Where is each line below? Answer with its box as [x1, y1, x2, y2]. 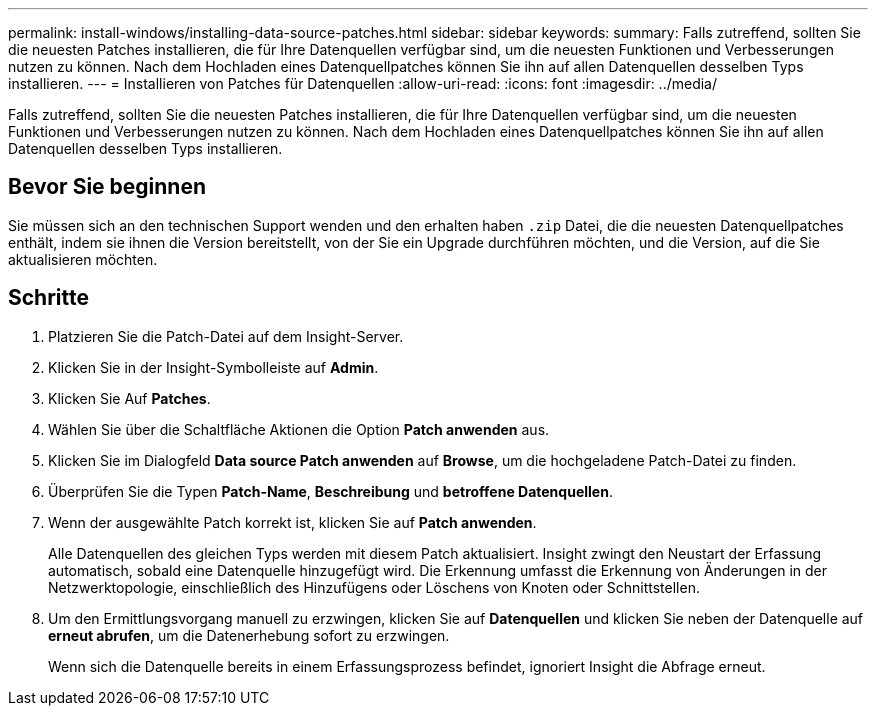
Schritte [8, 285, 89, 311]
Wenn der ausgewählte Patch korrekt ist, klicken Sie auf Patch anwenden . [48, 513, 537, 531]
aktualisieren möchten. [8, 250, 158, 268]
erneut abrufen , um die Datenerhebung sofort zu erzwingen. [48, 626, 450, 644]
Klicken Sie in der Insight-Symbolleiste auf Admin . [48, 358, 379, 376]
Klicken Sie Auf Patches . [48, 389, 211, 407]
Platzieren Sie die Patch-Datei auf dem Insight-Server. [48, 327, 404, 345]
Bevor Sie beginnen [8, 174, 207, 200]
